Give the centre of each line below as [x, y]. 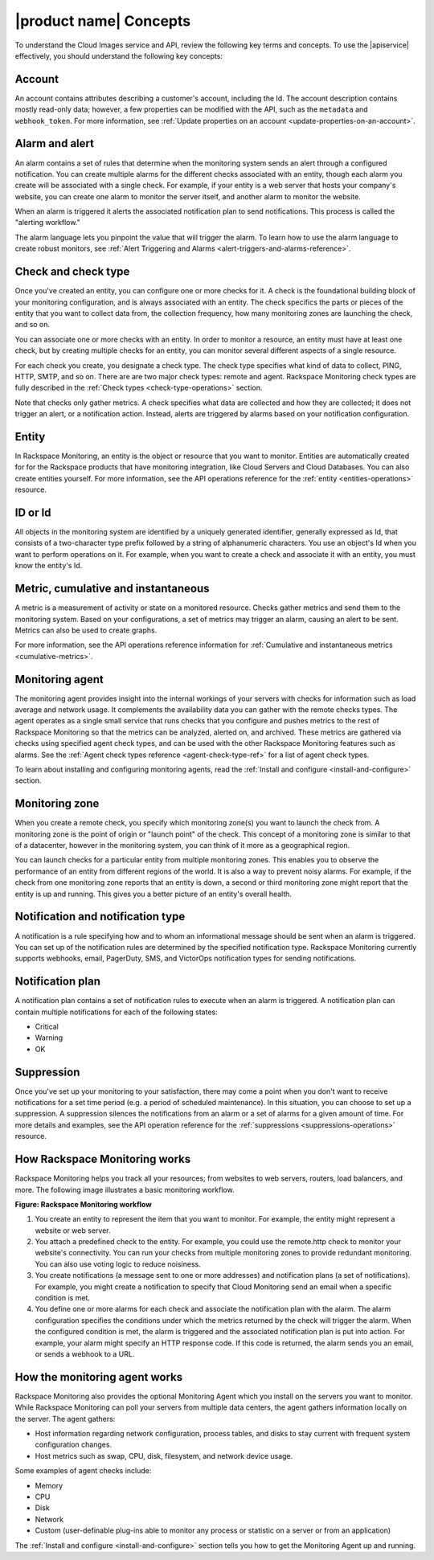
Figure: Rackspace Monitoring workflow [83, 1204]
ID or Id [33, 512]
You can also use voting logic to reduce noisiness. [118, 1264]
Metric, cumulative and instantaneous [112, 589]
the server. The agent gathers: [65, 1419]
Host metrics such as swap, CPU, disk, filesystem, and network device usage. [164, 1456]
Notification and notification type [100, 917]
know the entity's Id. [49, 566]
